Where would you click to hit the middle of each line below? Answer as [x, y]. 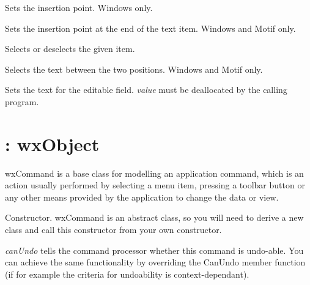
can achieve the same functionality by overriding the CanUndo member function [155, 262]
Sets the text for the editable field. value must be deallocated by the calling [146, 90]
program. [22, 101]
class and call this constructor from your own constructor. [113, 230]
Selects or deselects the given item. [70, 49]
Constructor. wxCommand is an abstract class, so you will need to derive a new [154, 217]
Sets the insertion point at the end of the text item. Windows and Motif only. [150, 28]
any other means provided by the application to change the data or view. [142, 197]
